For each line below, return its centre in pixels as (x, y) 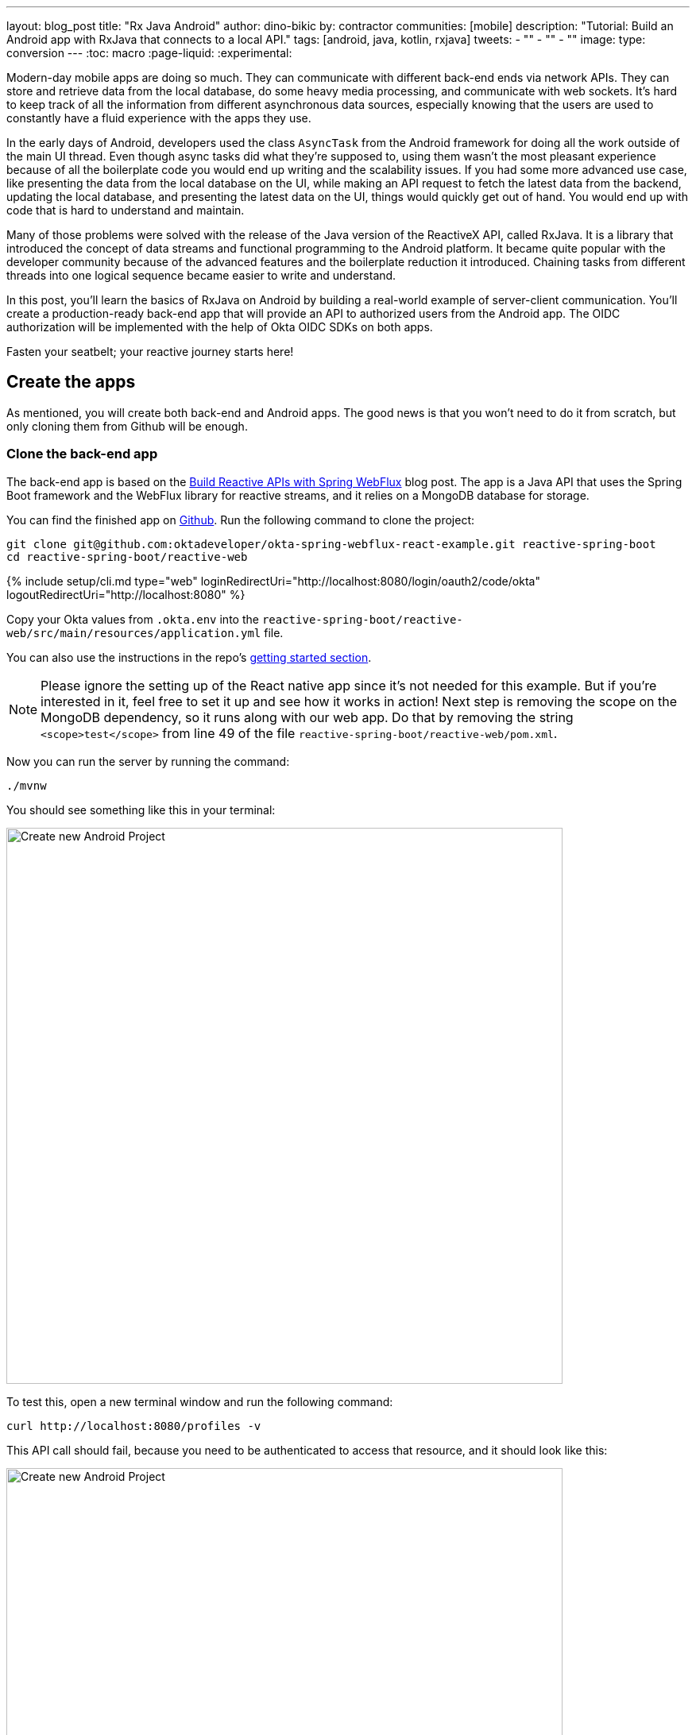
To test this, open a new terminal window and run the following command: (200, 1401)
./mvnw (27, 785)
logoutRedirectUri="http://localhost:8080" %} (126, 594)
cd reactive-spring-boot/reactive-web (127, 556)
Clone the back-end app (82, 454)
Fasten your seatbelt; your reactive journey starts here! (150, 352)
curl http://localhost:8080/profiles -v (134, 1426)
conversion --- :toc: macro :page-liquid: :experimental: (149, 53)
